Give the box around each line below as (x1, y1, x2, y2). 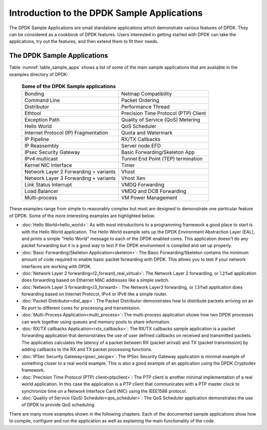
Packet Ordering (121, 97, 159, 104)
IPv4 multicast (24, 155, 58, 162)
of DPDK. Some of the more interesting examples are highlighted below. (9, 213, 155, 219)
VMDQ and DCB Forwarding (121, 188, 186, 195)
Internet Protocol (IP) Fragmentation (24, 129, 108, 136)
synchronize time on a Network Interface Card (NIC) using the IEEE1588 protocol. (21, 388, 187, 394)
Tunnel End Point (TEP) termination (121, 155, 203, 162)
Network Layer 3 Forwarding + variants (24, 175, 116, 182)
